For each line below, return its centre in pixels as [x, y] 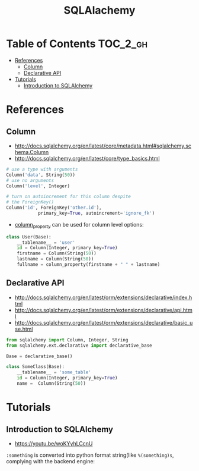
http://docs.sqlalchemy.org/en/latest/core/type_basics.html [87, 158]
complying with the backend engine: [51, 461]
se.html [24, 329]
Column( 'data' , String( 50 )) [41, 175]
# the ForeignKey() [30, 202]
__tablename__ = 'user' [46, 242]
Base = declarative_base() [39, 356]
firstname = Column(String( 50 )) [57, 253]
